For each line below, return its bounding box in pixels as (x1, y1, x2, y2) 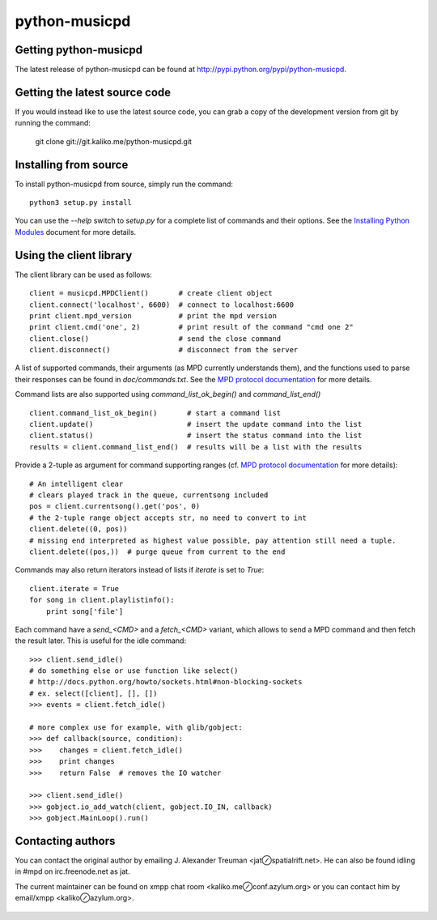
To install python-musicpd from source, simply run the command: (15, 179, 234, 189)
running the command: (15, 118, 91, 128)
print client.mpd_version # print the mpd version (29, 311, 277, 320)
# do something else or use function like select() (29, 667, 239, 675)
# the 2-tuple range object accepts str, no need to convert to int (29, 513, 307, 522)
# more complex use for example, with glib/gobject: (29, 723, 243, 732)
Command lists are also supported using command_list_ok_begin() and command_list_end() (15, 390, 321, 399)
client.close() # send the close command (29, 334, 282, 343)
